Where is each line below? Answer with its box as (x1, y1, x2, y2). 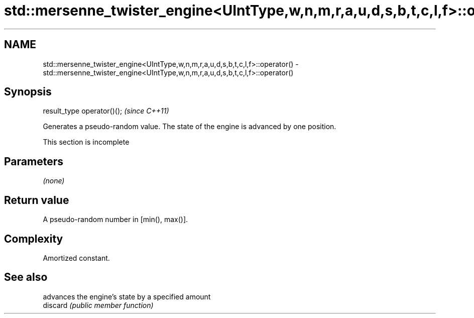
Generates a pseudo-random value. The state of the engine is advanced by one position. (43, 122, 336, 131)
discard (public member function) (43, 300, 154, 309)
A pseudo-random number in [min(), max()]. (43, 215, 188, 224)
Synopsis (4, 85, 52, 98)
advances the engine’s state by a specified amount (43, 292, 211, 301)
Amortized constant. (43, 253, 110, 262)
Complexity (4, 232, 63, 245)
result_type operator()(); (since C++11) (43, 107, 169, 116)
